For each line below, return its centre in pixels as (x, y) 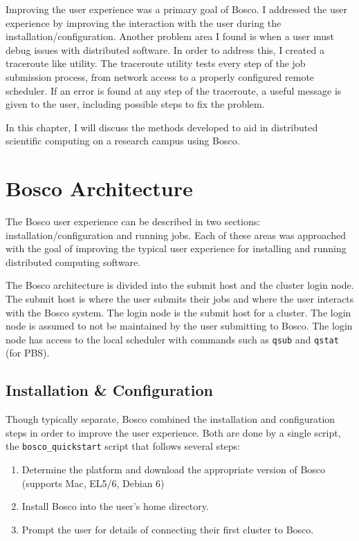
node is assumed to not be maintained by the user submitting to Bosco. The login (179, 326)
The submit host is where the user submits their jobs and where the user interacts (180, 299)
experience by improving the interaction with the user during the (144, 22)
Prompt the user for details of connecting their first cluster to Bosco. (168, 529)
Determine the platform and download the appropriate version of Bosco (174, 469)
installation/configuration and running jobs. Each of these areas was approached (176, 235)
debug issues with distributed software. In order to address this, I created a (165, 49)
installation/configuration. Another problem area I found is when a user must (170, 36)
